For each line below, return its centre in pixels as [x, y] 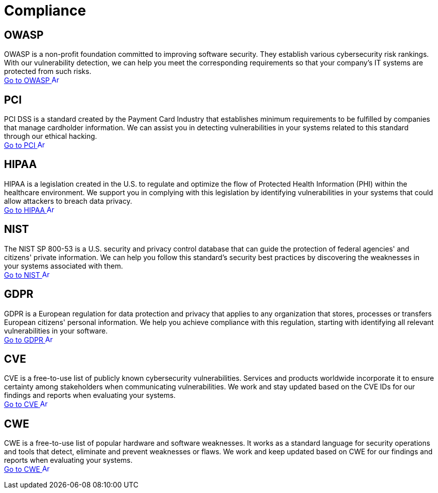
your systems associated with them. [64, 266]
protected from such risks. [48, 71]
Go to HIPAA [25, 210]
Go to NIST [22, 275]
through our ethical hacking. [51, 136]
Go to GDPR [24, 340]
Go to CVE [21, 404]
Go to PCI [20, 145]
